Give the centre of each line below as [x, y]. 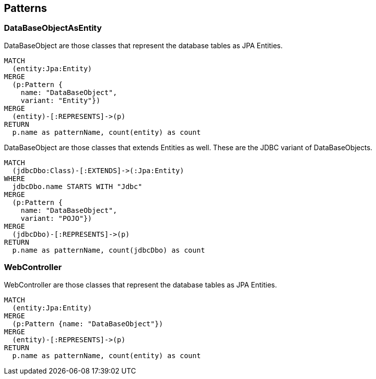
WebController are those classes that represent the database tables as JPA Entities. [141, 284]
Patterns [26, 8]
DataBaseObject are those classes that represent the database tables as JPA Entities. [144, 45]
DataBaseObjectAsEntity [53, 28]
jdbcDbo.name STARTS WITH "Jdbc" [77, 186]
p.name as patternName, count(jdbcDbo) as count [109, 250]
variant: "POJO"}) [56, 218]
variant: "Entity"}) [60, 100]
